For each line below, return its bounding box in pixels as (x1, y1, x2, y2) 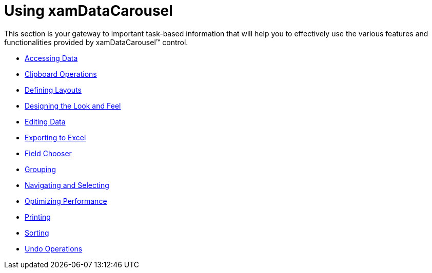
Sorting (25, 228, 49, 237)
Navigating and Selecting (25, 180, 109, 190)
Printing (25, 212, 51, 221)
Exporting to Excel (25, 133, 86, 142)
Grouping (25, 164, 56, 174)
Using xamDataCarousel (4, 2, 173, 19)
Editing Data (25, 117, 66, 126)
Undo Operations (25, 244, 83, 253)
